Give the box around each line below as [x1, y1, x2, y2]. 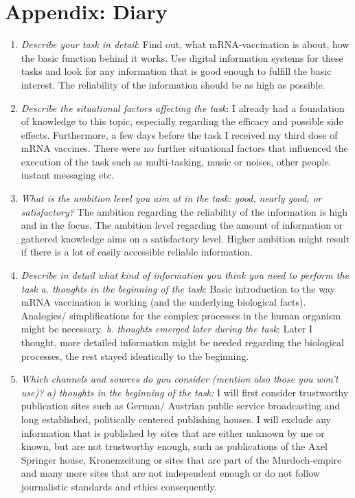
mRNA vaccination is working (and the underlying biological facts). [21, 295, 306, 309]
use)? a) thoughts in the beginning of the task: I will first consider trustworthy [21, 385, 349, 399]
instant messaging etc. [21, 168, 114, 182]
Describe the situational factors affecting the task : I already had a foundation [21, 100, 345, 115]
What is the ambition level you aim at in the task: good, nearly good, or [21, 191, 322, 205]
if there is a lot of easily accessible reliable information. [21, 245, 253, 259]
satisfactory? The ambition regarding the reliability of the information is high [21, 204, 348, 218]
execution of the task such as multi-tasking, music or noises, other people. [21, 154, 332, 168]
